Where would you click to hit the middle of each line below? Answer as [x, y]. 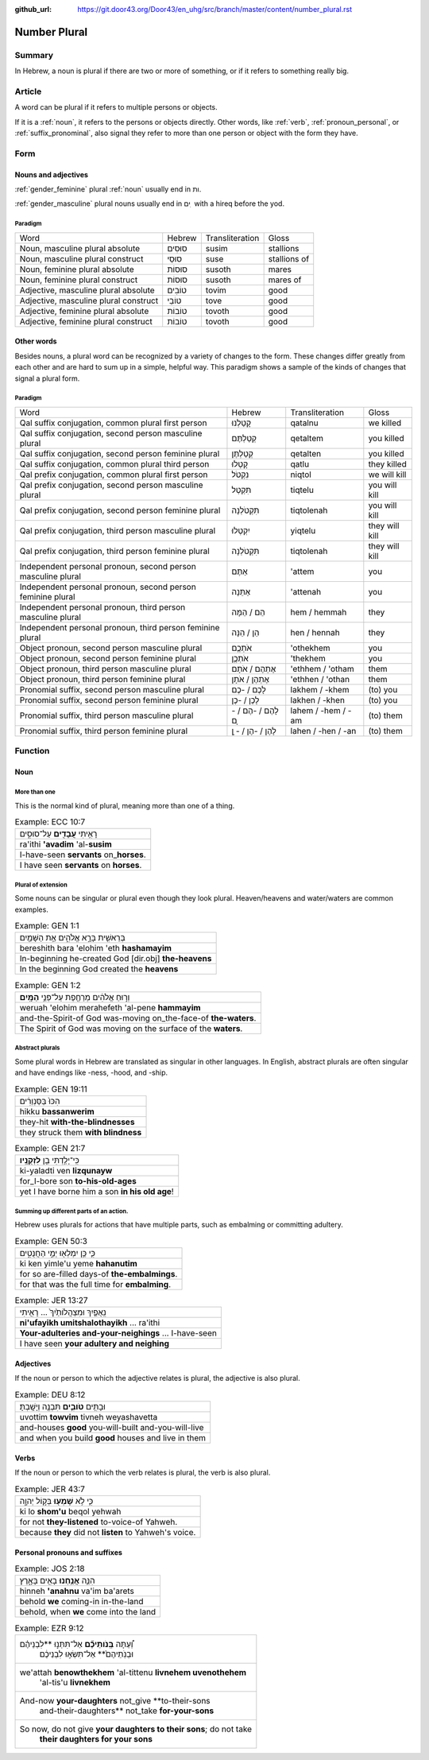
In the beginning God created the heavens [99, 969]
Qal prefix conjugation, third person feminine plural [114, 551]
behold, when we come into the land [88, 1612]
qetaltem [307, 438]
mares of [285, 280]
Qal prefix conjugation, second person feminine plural [120, 510]
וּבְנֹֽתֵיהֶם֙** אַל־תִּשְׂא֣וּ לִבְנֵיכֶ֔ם [87, 1653]
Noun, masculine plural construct [81, 258]
